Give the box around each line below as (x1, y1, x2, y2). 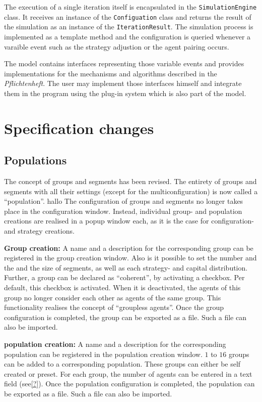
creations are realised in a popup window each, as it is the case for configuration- (4, 215, 254, 226)
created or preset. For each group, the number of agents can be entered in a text (4, 368, 252, 379)
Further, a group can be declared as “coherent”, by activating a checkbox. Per (4, 272, 245, 283)
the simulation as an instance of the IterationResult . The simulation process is (4, 21, 253, 32)
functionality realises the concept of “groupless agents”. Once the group (4, 302, 224, 312)
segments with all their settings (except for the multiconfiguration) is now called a (4, 186, 258, 196)
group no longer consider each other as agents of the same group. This (4, 292, 221, 302)
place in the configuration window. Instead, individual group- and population (4, 205, 242, 216)
